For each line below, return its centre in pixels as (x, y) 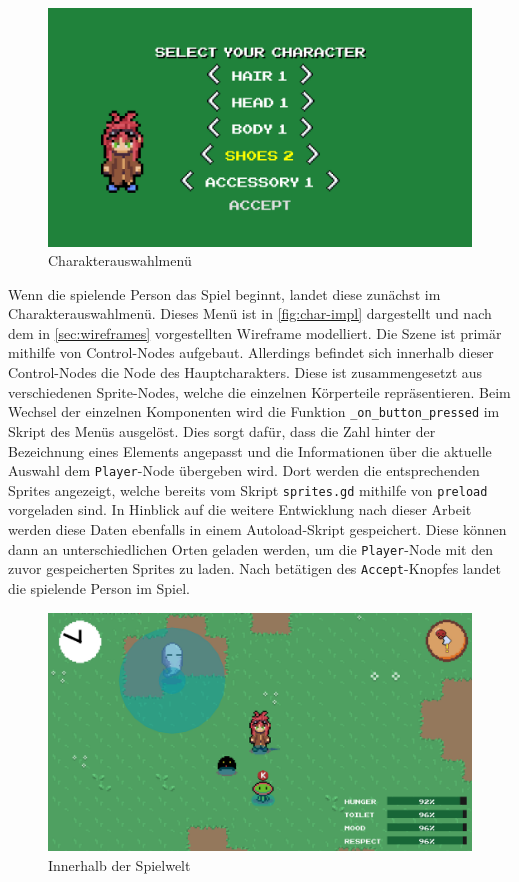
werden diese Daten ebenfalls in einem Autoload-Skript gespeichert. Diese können (257, 529)
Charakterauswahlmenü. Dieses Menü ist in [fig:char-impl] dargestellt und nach (250, 313)
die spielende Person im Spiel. (99, 587)
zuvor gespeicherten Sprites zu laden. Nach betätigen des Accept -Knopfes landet (254, 568)
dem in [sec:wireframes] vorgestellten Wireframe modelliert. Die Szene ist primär (255, 332)
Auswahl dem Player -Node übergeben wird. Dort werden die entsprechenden (244, 470)
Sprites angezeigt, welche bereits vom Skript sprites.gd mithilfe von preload (248, 489)
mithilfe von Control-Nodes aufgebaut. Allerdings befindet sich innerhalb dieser (251, 352)
